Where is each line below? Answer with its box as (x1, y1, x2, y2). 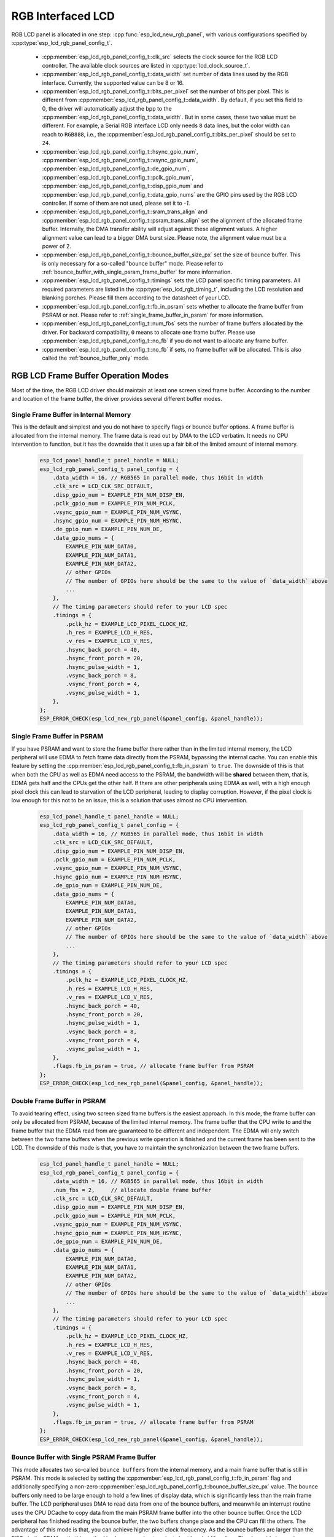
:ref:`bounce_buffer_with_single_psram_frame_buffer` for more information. (42, 268, 233, 276)
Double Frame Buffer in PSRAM (11, 1097, 106, 1105)
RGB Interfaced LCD (11, 9, 115, 23)
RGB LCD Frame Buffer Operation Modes (11, 370, 169, 381)
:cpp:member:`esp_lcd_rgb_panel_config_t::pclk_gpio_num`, (42, 173, 194, 181)
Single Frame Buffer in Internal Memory (11, 411, 131, 419)
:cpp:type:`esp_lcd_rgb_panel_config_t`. (11, 39, 113, 46)
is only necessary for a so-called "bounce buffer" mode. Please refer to (42, 259, 223, 267)
